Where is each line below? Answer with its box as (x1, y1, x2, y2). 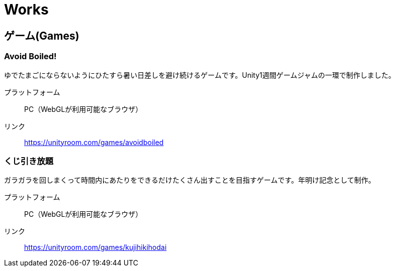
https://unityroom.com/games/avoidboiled (24, 138, 164, 147)
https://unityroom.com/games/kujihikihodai (24, 243, 167, 252)
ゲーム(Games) (4, 29, 79, 42)
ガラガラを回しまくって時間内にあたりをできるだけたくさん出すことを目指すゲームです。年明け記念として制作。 (4, 176, 375, 185)
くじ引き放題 (4, 156, 54, 166)
